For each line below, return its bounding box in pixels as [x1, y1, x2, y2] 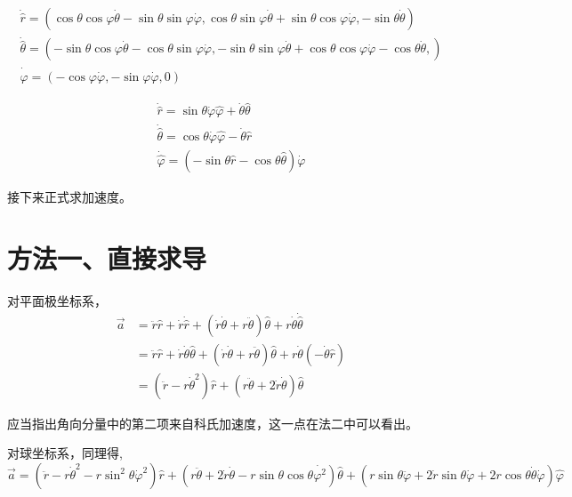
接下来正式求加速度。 [7, 187, 132, 205]
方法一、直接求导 [7, 239, 207, 276]
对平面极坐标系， [7, 291, 107, 309]
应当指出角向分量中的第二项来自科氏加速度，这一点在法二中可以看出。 [7, 413, 418, 432]
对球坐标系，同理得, [7, 444, 123, 462]
